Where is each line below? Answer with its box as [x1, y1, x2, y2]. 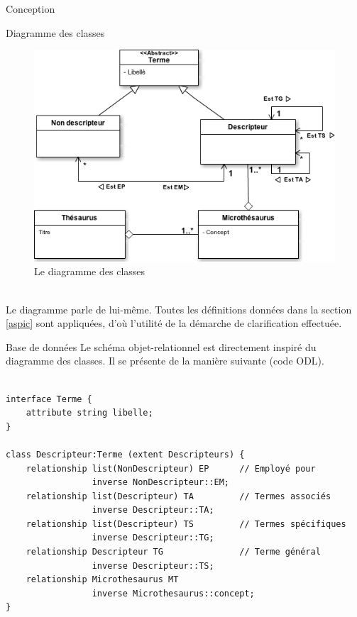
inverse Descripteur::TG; [92, 533, 214, 543]
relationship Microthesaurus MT [26, 574, 179, 585]
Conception [6, 1, 55, 16]
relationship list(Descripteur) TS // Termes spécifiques [26, 518, 346, 529]
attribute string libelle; [26, 408, 153, 418]
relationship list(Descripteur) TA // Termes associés [26, 491, 331, 501]
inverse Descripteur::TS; [92, 560, 214, 571]
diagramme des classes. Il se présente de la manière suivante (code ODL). [6, 353, 324, 368]
